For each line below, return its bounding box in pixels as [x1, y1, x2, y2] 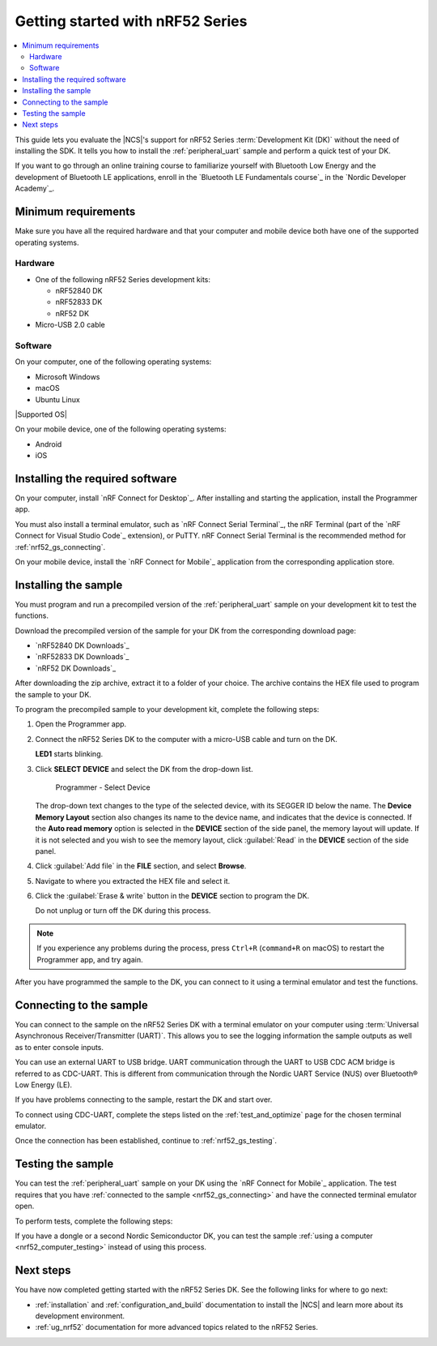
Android [35, 439, 62, 449]
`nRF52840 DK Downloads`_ [35, 641, 129, 650]
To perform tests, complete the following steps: [15, 1216, 173, 1226]
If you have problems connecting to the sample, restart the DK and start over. [15, 1095, 273, 1104]
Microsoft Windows [35, 371, 100, 381]
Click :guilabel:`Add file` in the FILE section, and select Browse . [35, 861, 247, 871]
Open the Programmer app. [35, 719, 127, 729]
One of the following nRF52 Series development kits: [35, 274, 210, 284]
